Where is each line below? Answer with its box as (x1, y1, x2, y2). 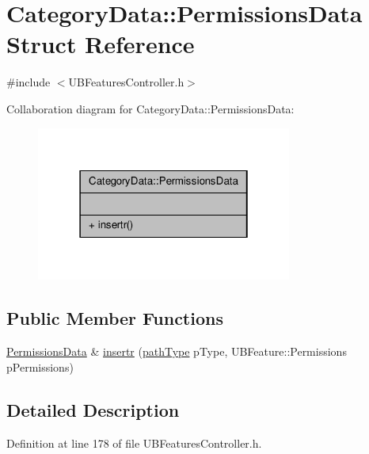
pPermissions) (6, 358, 74, 375)
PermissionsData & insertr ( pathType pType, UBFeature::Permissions (6, 343, 347, 360)
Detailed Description (6, 397, 180, 422)
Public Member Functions (6, 306, 223, 330)
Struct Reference (6, 28, 195, 60)
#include (6, 74, 51, 90)
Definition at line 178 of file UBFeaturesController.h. (6, 434, 262, 451)
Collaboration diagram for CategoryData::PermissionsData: (6, 100, 295, 116)
